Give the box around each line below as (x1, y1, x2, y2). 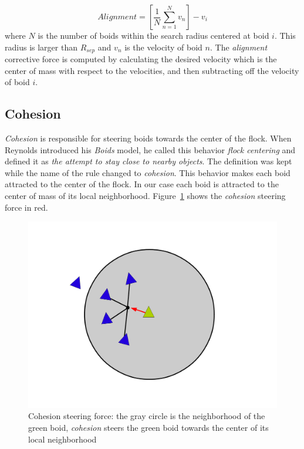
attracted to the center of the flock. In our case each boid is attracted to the (5, 178, 279, 190)
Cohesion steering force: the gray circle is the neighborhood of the (28, 410, 265, 422)
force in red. (5, 201, 48, 213)
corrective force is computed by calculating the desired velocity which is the (5, 53, 277, 65)
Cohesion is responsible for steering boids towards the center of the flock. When (5, 132, 292, 144)
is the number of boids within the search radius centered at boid (38, 29, 269, 41)
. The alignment (210, 40, 268, 53)
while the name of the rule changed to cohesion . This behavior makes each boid (5, 166, 291, 178)
